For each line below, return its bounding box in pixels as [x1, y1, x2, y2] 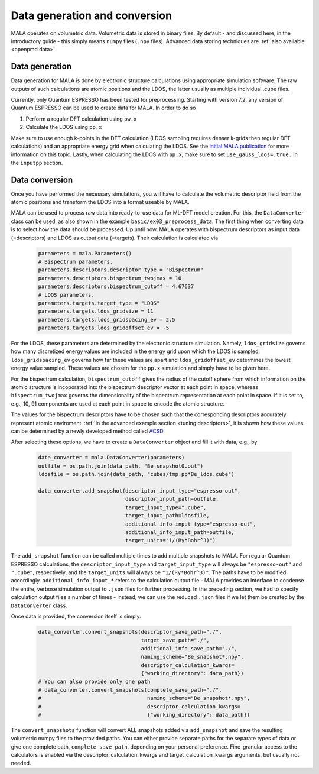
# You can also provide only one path [38, 678, 151, 685]
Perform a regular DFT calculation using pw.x [25, 115, 137, 122]
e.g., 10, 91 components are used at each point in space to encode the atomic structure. [11, 400, 224, 407]
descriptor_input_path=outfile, [125, 496, 219, 503]
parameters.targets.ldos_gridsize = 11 [38, 308, 154, 315]
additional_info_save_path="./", [141, 645, 238, 652]
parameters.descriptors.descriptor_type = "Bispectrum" [38, 267, 204, 273]
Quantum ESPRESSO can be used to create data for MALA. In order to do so [11, 104, 196, 112]
